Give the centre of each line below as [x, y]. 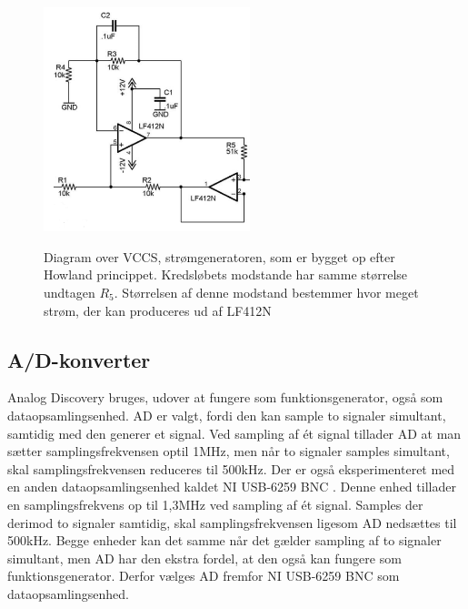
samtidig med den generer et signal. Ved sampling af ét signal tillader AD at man [234, 433]
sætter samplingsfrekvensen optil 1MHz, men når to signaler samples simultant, [229, 451]
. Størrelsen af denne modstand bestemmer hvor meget [266, 292]
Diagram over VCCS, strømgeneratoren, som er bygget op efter [219, 256]
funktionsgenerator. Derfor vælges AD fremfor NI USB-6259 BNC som [204, 576]
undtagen [70, 292]
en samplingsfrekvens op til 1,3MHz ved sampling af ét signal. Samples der [215, 504]
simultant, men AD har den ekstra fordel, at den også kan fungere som [204, 558]
